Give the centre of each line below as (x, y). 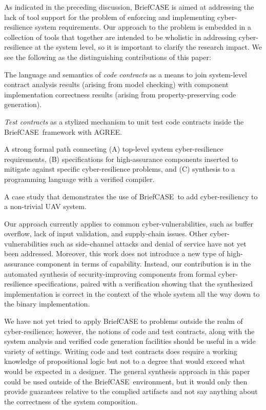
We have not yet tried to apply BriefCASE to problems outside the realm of (124, 321)
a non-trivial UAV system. (45, 206)
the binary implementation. (47, 304)
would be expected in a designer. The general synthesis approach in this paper (127, 371)
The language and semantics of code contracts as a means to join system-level (126, 74)
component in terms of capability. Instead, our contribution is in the (144, 264)
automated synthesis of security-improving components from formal (110, 273)
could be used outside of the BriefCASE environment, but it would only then (126, 381)
